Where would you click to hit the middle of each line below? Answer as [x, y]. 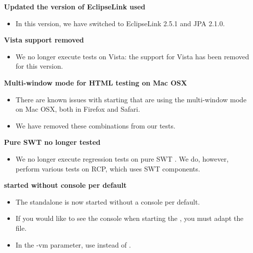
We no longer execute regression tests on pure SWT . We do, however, [122, 158]
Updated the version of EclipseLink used [75, 6]
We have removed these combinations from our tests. [95, 125]
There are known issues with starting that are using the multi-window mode [131, 99]
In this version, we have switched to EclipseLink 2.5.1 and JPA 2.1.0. [120, 23]
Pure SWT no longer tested [52, 142]
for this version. [39, 66]
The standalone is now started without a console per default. [108, 201]
